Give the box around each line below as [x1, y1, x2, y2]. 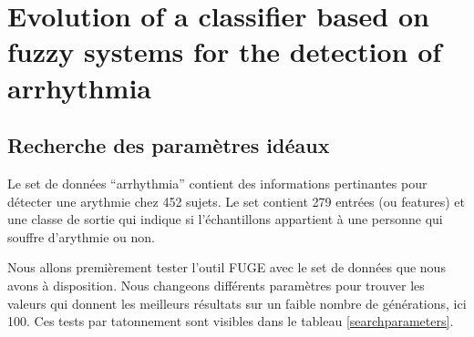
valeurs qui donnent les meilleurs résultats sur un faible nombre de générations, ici [7, 293, 467, 312]
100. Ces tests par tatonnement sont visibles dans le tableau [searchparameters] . [7, 311, 454, 331]
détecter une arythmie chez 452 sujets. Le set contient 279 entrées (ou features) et [7, 191, 465, 210]
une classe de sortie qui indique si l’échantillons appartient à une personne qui [7, 209, 443, 229]
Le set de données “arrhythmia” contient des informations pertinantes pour [7, 173, 428, 192]
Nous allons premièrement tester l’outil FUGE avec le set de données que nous [7, 258, 446, 277]
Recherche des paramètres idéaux [7, 131, 330, 159]
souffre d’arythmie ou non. [7, 227, 155, 246]
